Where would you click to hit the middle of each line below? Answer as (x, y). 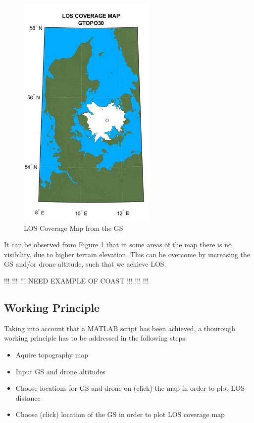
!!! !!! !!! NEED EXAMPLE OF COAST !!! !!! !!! (76, 280)
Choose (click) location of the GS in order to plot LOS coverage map (120, 414)
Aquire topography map (52, 354)
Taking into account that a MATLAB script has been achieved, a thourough (120, 328)
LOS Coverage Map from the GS (74, 228)
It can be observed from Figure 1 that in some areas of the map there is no (118, 245)
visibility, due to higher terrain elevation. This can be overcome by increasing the (127, 254)
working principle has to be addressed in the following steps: (96, 338)
